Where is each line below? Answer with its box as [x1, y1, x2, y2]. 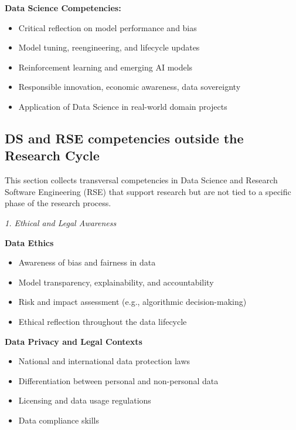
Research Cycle [5, 146, 100, 164]
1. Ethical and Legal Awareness [5, 216, 117, 229]
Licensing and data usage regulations [18, 394, 151, 407]
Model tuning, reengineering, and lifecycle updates [18, 41, 200, 53]
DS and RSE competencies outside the [5, 129, 244, 147]
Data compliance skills [18, 414, 100, 426]
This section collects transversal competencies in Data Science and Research [5, 174, 278, 186]
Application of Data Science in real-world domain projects [18, 100, 227, 112]
